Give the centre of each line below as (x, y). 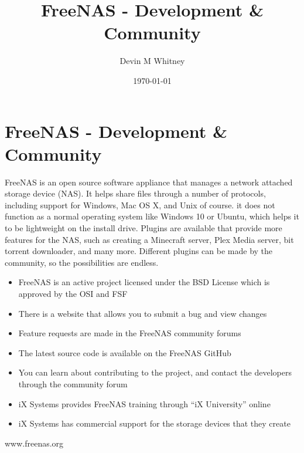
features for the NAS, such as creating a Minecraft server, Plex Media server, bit (149, 239)
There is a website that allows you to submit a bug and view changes (143, 313)
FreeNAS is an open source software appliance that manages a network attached (149, 182)
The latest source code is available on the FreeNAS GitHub (125, 352)
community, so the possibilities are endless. (82, 262)
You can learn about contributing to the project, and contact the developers (155, 372)
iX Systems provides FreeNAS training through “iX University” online (144, 403)
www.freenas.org (34, 443)
